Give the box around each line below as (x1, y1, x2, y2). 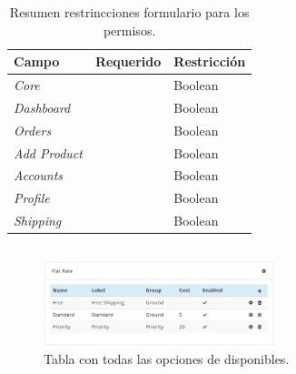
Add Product (14, 143, 83, 162)
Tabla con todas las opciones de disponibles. (44, 349, 290, 369)
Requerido (94, 52, 162, 71)
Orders (14, 120, 52, 139)
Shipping (14, 211, 62, 230)
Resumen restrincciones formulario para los (9, 3, 250, 21)
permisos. (103, 20, 156, 39)
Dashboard (14, 97, 71, 116)
